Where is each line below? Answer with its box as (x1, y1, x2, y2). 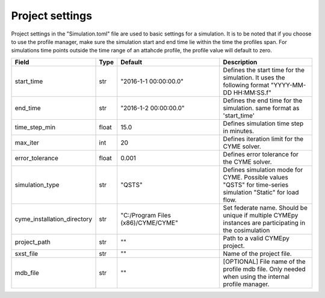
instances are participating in (223, 219, 306, 227)
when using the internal (223, 272, 290, 281)
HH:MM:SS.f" (233, 88, 272, 96)
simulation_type (14, 181, 60, 189)
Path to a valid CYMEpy (223, 234, 290, 242)
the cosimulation (223, 226, 270, 234)
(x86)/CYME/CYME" (120, 219, 179, 227)
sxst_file (14, 249, 39, 258)
